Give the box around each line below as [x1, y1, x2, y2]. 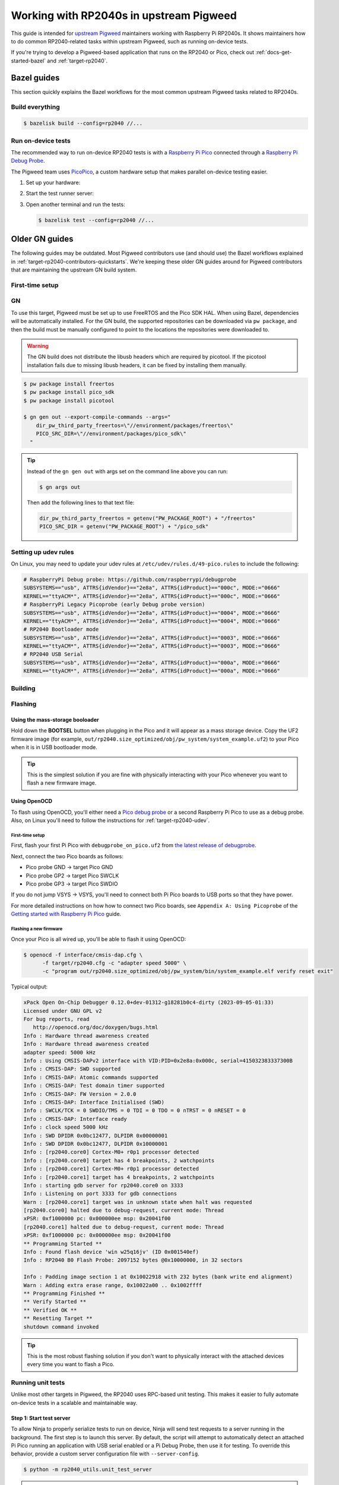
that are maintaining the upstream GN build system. [11, 266, 137, 273]
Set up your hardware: [26, 179, 81, 187]
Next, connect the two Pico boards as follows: [11, 852, 124, 860]
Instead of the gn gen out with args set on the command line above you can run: [27, 467, 228, 475]
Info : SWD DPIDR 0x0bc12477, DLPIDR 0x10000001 [23, 1140, 168, 1147]
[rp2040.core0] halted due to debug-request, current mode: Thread [23, 1207, 224, 1214]
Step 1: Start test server [11, 1414, 71, 1421]
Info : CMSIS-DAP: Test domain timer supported [23, 1082, 164, 1089]
